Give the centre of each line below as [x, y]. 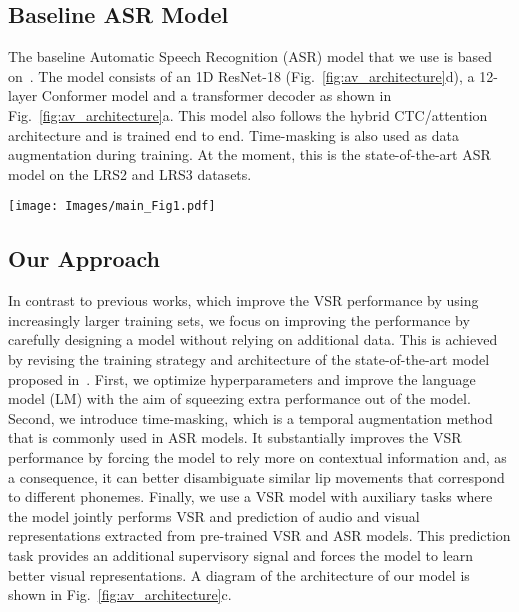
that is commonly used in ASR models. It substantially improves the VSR [235, 437]
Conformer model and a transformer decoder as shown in [216, 95]
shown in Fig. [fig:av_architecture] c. [120, 594]
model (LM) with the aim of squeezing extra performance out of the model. [239, 398]
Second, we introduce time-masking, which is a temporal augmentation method [250, 417]
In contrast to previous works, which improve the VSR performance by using [243, 300]
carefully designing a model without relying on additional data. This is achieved [253, 339]
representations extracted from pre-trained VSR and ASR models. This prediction [259, 535]
